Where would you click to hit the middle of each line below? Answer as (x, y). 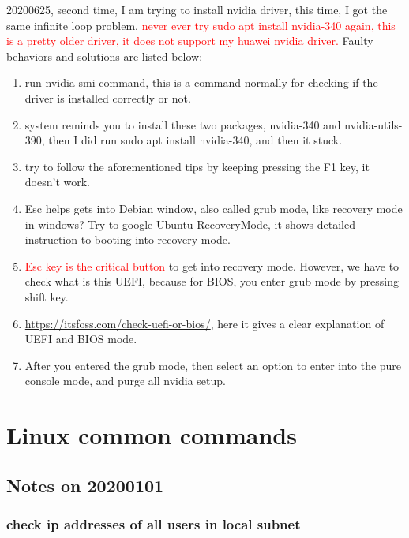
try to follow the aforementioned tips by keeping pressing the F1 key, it (197, 166)
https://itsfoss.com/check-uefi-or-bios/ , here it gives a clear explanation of (204, 323)
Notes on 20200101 (85, 485)
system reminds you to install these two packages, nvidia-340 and (183, 124)
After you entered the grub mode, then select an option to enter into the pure (213, 365)
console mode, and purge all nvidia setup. (125, 381)
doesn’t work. (57, 182)
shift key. (47, 296)
